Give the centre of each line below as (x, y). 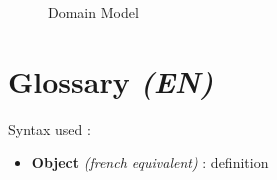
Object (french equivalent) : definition (150, 162)
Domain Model (93, 12)
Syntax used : (49, 128)
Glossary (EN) (111, 81)
